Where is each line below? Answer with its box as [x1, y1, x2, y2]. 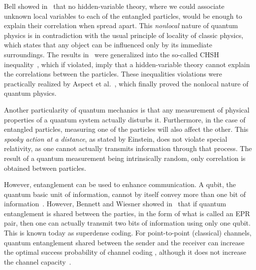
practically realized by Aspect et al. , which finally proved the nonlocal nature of [4, 78, 249, 88]
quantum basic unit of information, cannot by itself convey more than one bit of [4, 189, 246, 199]
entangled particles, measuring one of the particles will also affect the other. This [4, 124, 249, 134]
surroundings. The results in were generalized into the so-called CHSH [4, 49, 219, 59]
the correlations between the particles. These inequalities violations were [4, 69, 223, 79]
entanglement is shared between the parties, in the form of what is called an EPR [4, 208, 250, 218]
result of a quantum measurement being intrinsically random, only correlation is [4, 153, 246, 163]
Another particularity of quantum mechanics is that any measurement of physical [4, 104, 250, 115]
